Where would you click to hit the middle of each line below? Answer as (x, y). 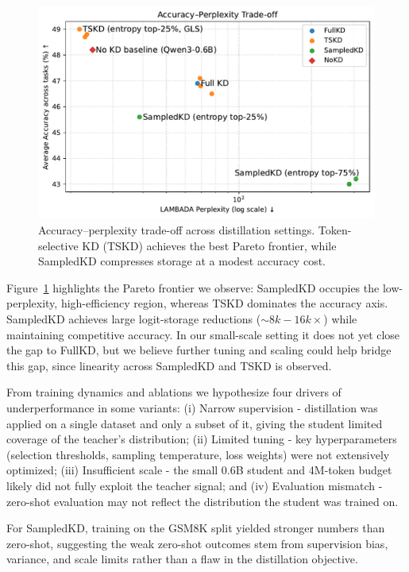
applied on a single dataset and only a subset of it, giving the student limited (195, 423)
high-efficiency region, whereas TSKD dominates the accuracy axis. (224, 303)
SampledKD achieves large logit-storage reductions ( (134, 319)
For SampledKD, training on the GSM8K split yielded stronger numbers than (196, 528)
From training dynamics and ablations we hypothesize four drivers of (174, 392)
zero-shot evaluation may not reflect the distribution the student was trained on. (203, 501)
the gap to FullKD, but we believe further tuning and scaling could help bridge (199, 350)
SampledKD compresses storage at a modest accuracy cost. (182, 261)
